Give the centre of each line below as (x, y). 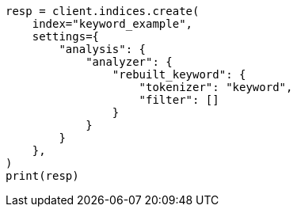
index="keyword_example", (112, 24)
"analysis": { (103, 49)
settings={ (66, 36)
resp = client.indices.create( (103, 11)
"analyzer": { (129, 62)
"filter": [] (179, 100)
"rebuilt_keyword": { (179, 74)
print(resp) (42, 176)
